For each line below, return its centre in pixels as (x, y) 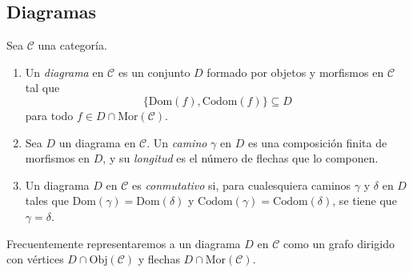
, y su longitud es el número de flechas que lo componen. (241, 158)
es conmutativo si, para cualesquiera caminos (241, 185)
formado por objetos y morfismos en (295, 72)
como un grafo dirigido (339, 243)
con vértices (35, 259)
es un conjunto (154, 72)
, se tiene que (365, 201)
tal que (42, 88)
